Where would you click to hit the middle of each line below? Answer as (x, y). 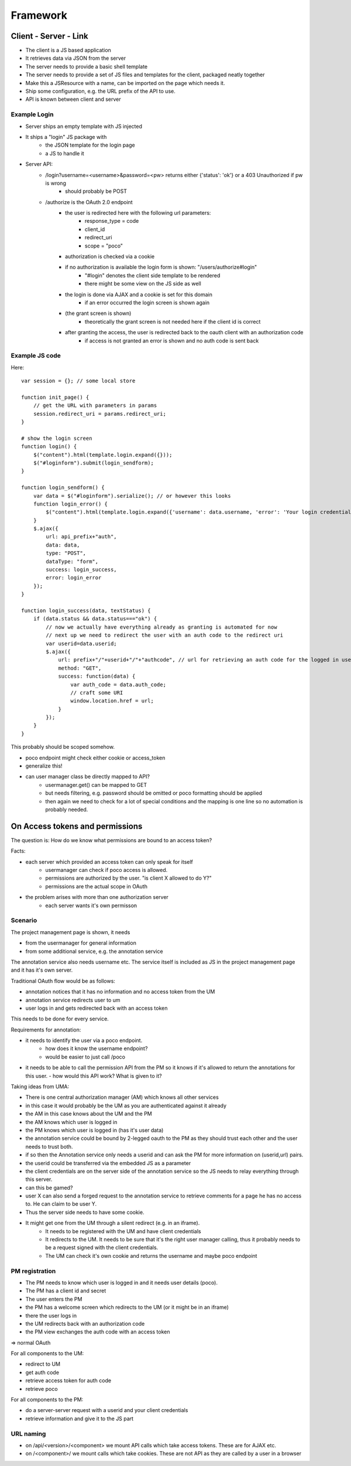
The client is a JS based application (68, 50)
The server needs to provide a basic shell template (87, 66)
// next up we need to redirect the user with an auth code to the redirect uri (165, 635)
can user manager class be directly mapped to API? (88, 776)
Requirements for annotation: (46, 1030)
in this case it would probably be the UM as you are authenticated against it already (126, 1105)
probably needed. (67, 809)
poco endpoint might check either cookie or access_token (95, 758)
